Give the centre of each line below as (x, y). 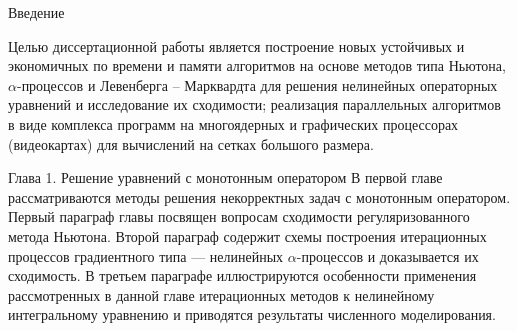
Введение (36, 12)
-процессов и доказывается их (387, 255)
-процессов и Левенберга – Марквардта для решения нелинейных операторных (257, 84)
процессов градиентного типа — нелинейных (146, 255)
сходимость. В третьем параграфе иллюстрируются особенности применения (242, 275)
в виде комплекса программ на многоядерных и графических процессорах (233, 123)
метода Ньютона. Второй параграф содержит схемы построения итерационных (247, 235)
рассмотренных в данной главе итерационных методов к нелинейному (221, 294)
